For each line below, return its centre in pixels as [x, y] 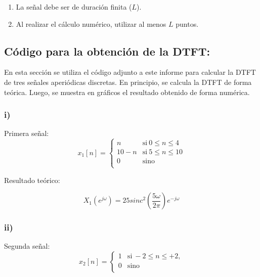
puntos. [187, 24]
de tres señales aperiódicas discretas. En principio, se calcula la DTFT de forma [128, 82]
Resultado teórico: [32, 180]
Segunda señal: [27, 246]
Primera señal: [27, 133]
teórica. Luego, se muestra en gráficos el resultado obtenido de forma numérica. [127, 92]
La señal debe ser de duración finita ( [74, 7]
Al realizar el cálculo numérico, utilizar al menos [91, 24]
